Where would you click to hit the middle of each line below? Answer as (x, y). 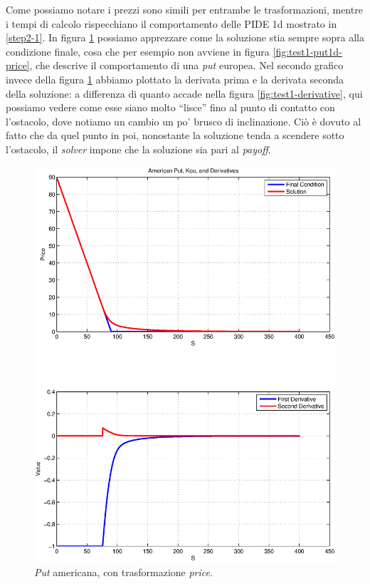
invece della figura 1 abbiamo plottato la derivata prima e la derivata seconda (175, 79)
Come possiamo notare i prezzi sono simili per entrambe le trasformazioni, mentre (184, 9)
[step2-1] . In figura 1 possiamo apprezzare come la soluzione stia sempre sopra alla (185, 37)
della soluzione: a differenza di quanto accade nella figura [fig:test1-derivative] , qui (184, 93)
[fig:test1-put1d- (307, 51)
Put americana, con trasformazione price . (123, 572)
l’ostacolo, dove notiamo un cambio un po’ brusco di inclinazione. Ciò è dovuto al (184, 121)
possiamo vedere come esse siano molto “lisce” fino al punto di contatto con (170, 107)
